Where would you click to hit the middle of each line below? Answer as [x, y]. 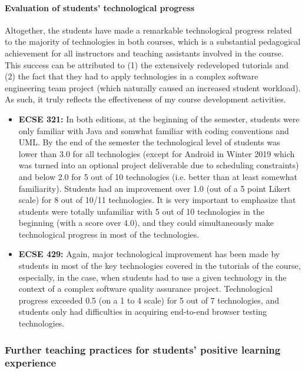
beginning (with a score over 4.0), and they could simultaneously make [146, 223]
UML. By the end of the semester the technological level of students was [149, 142]
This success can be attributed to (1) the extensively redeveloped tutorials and [147, 64]
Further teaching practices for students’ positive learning [143, 349]
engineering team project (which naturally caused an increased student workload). [153, 87]
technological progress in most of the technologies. [109, 234]
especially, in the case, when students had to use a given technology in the [152, 277]
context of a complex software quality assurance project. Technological [146, 289]
